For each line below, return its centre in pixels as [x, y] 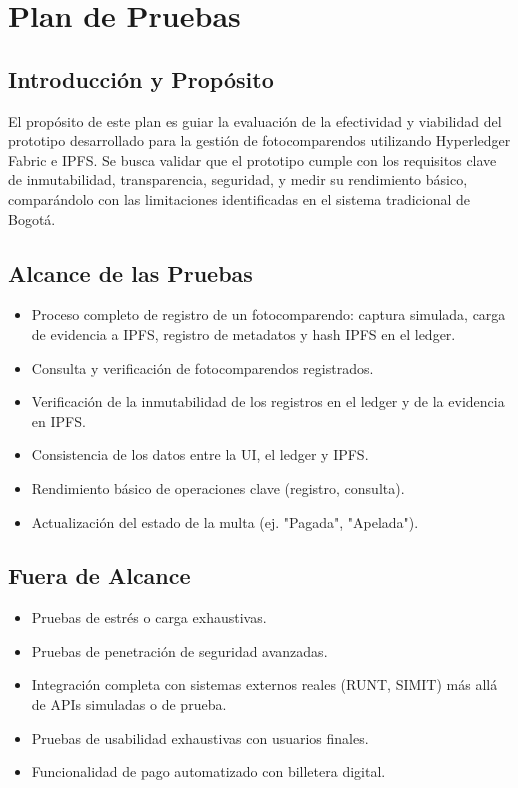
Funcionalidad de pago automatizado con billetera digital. [208, 771]
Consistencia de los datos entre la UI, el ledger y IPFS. [200, 454]
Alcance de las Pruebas [130, 272]
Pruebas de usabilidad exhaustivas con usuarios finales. [200, 737]
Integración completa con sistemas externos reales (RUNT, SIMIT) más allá [264, 684]
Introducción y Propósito [141, 78]
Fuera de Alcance [99, 575]
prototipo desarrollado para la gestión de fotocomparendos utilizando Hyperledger [259, 140]
